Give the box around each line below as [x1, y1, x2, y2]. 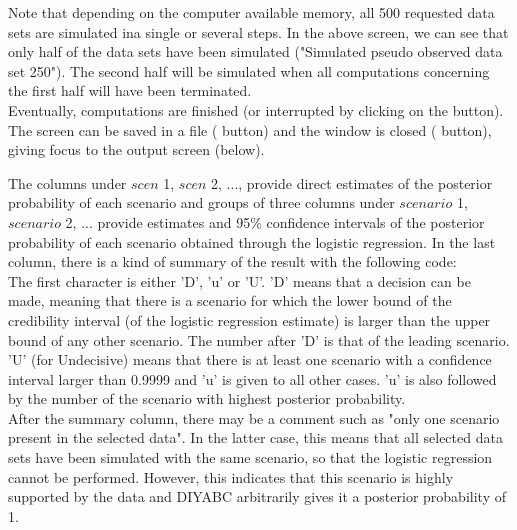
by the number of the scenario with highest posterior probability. [8, 388, 406, 409]
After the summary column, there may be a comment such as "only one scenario [8, 407, 500, 428]
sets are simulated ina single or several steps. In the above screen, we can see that [8, 21, 509, 42]
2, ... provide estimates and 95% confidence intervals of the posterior [65, 211, 485, 232]
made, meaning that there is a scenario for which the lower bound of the [8, 290, 452, 311]
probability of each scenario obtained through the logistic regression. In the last [8, 231, 496, 252]
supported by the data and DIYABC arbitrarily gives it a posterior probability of [8, 486, 506, 507]
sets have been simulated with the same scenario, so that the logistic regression [8, 447, 493, 468]
